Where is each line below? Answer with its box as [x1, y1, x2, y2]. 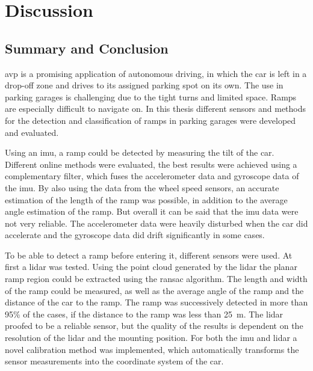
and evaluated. [5, 126, 59, 138]
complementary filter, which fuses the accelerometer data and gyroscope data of [5, 170, 299, 182]
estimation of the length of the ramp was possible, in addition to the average [5, 193, 288, 206]
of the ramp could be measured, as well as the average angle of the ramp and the [5, 284, 304, 296]
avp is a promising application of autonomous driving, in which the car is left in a [5, 67, 307, 79]
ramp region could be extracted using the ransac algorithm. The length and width [5, 272, 308, 285]
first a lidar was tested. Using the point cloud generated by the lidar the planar [5, 260, 297, 273]
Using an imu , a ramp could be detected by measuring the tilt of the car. [5, 146, 274, 159]
